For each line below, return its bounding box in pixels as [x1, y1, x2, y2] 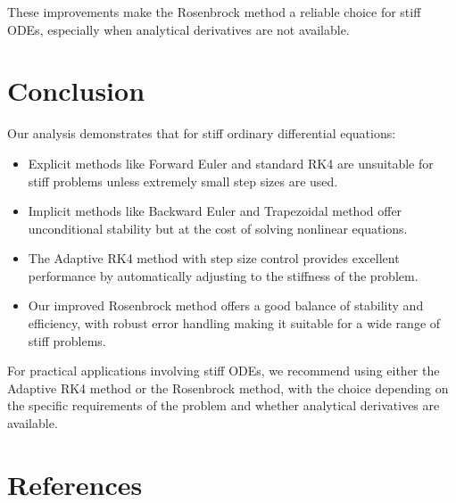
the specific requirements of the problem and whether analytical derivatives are [7, 396, 440, 415]
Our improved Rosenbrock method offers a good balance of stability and [28, 296, 424, 315]
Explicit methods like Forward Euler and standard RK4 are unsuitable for [28, 153, 434, 172]
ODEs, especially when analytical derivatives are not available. [7, 20, 350, 38]
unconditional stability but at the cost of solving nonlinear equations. [28, 219, 408, 237]
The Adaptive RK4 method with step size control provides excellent [28, 249, 400, 268]
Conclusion [7, 72, 145, 109]
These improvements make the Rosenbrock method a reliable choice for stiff [7, 3, 421, 21]
